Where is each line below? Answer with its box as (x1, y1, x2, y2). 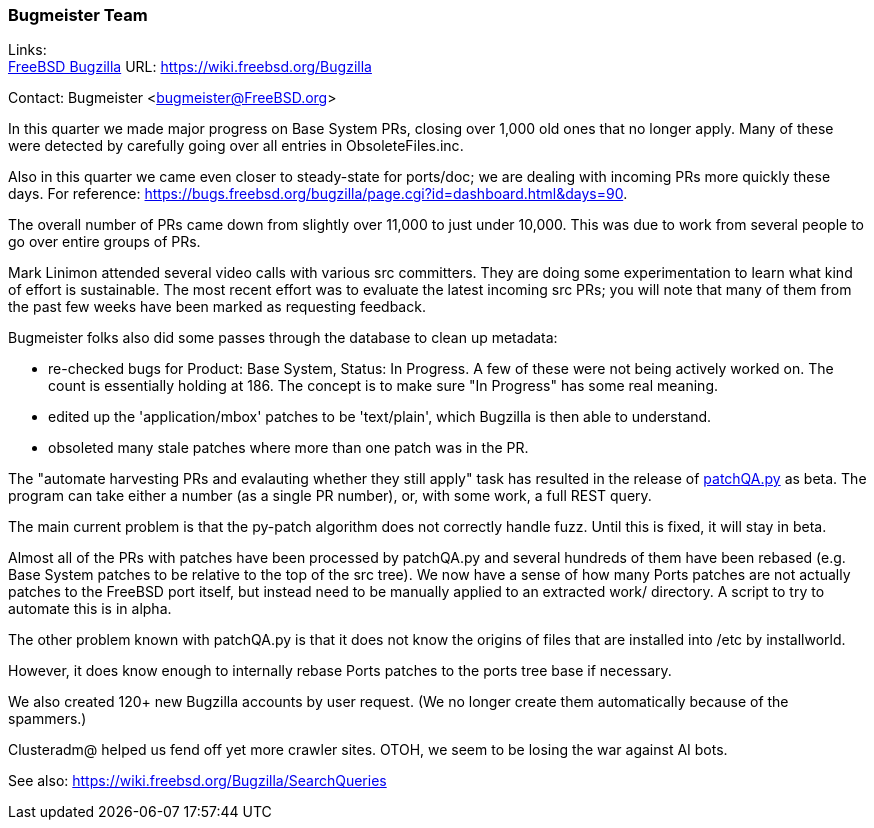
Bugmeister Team (8, 5, 148, 25)
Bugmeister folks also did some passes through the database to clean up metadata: (8, 329, 558, 347)
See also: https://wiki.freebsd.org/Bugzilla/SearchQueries (8, 772, 387, 790)
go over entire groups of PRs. (8, 233, 201, 251)
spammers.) (8, 710, 87, 728)
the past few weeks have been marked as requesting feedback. (8, 298, 426, 316)
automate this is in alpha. (8, 600, 172, 618)
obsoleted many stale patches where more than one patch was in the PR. (48, 439, 529, 457)
